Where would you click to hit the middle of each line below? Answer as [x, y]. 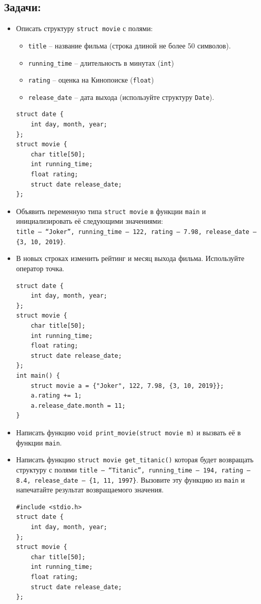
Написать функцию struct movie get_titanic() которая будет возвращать [135, 459]
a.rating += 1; [56, 396]
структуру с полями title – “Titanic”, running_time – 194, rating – [133, 469]
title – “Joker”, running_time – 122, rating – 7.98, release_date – [136, 232]
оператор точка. [40, 268]
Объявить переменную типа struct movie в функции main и [111, 211]
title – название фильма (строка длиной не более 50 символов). [129, 45]
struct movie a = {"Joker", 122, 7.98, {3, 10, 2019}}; [127, 386]
